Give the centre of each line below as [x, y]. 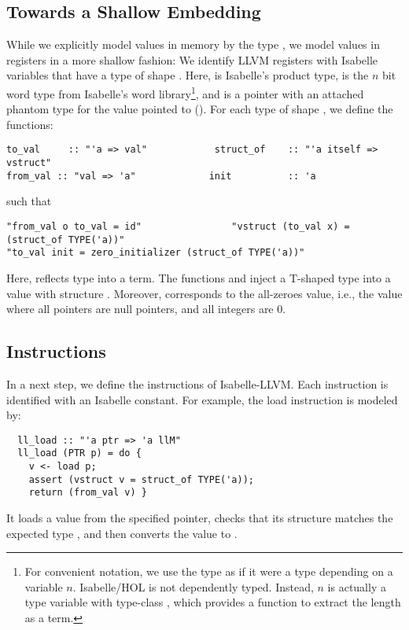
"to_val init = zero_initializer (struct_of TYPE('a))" [156, 253]
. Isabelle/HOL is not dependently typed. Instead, [193, 586]
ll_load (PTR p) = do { [79, 453]
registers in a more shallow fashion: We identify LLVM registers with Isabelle [192, 59]
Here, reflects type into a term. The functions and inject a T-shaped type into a [199, 277]
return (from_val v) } [88, 493]
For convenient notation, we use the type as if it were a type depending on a [209, 571]
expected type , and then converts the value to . [122, 533]
